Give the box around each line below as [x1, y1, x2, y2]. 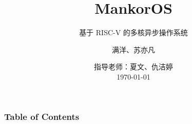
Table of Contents [4, 110, 80, 122]
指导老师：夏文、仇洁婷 [94, 61, 173, 72]
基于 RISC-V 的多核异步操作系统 [79, 27, 188, 38]
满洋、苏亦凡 [112, 44, 155, 55]
